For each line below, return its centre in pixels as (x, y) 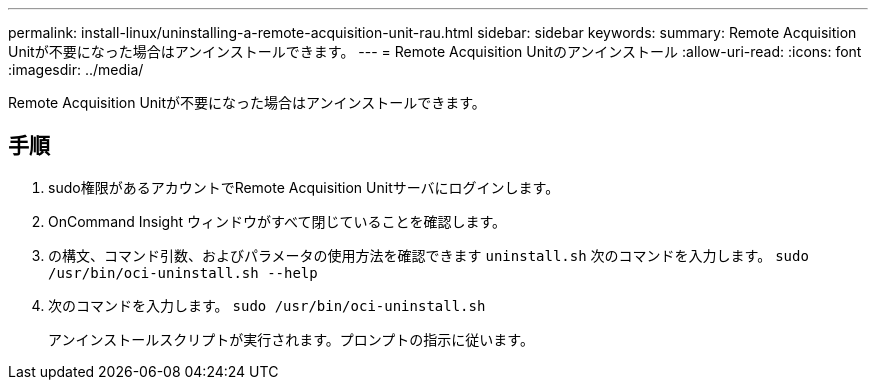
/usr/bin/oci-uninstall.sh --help (183, 272)
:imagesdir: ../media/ (76, 69)
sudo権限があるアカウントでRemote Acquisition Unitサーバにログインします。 (304, 187)
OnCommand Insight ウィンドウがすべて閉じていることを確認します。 (277, 221)
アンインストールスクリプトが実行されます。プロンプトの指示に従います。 (291, 339)
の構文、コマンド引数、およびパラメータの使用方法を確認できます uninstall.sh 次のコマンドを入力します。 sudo (428, 255)
